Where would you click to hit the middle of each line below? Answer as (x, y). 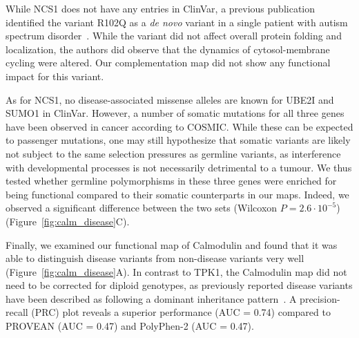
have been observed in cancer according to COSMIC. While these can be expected (179, 126)
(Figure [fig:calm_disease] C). (68, 221)
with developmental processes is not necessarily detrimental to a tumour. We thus (179, 167)
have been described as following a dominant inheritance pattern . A (151, 298)
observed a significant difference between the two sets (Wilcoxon (142, 208)
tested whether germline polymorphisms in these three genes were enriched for (171, 181)
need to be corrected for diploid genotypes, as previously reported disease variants (179, 285)
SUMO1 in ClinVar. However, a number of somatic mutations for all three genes (175, 113)
